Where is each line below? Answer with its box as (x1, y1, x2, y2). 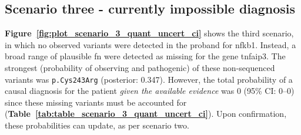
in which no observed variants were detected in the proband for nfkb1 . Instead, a (5, 38, 296, 50)
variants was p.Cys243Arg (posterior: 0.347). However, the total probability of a (5, 73, 293, 85)
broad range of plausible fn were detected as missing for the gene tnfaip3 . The (5, 50, 286, 62)
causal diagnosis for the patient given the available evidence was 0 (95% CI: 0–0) (5, 85, 295, 97)
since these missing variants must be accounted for (5, 96, 187, 108)
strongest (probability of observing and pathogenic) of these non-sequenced (5, 61, 275, 73)
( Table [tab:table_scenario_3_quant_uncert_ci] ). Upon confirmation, (5, 107, 287, 120)
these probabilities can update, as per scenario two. (5, 119, 189, 131)
